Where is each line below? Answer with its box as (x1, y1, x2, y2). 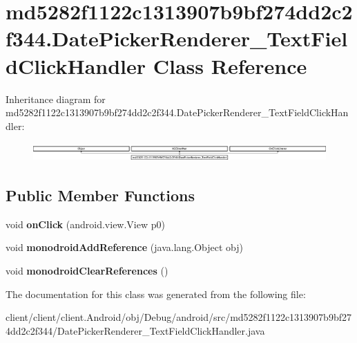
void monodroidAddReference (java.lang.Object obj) (6, 240, 244, 254)
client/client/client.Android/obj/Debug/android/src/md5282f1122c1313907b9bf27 (6, 310, 351, 324)
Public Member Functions (6, 185, 195, 206)
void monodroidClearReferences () (6, 263, 168, 278)
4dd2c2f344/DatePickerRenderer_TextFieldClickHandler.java (6, 323, 265, 337)
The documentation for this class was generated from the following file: (6, 286, 306, 301)
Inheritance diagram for (6, 91, 106, 106)
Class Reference (153, 51, 307, 80)
